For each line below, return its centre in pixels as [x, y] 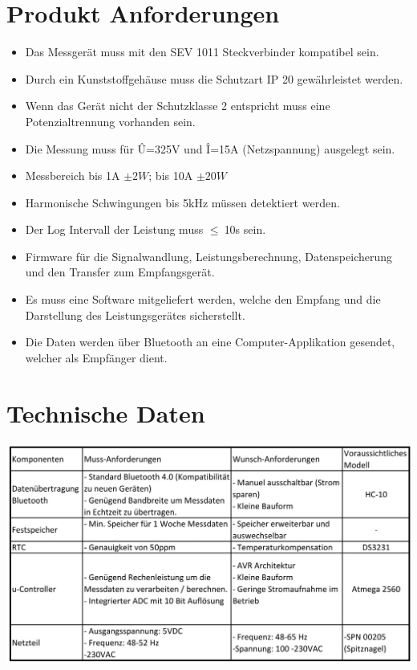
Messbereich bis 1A [73, 176]
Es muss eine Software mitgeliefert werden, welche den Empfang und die [203, 299]
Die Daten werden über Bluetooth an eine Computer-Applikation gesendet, [210, 342]
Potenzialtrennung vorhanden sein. [110, 121]
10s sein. [245, 229]
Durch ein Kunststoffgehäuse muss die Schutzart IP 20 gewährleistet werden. [214, 78]
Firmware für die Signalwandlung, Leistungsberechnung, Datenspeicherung [209, 256]
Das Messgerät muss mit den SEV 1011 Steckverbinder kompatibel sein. [202, 52]
